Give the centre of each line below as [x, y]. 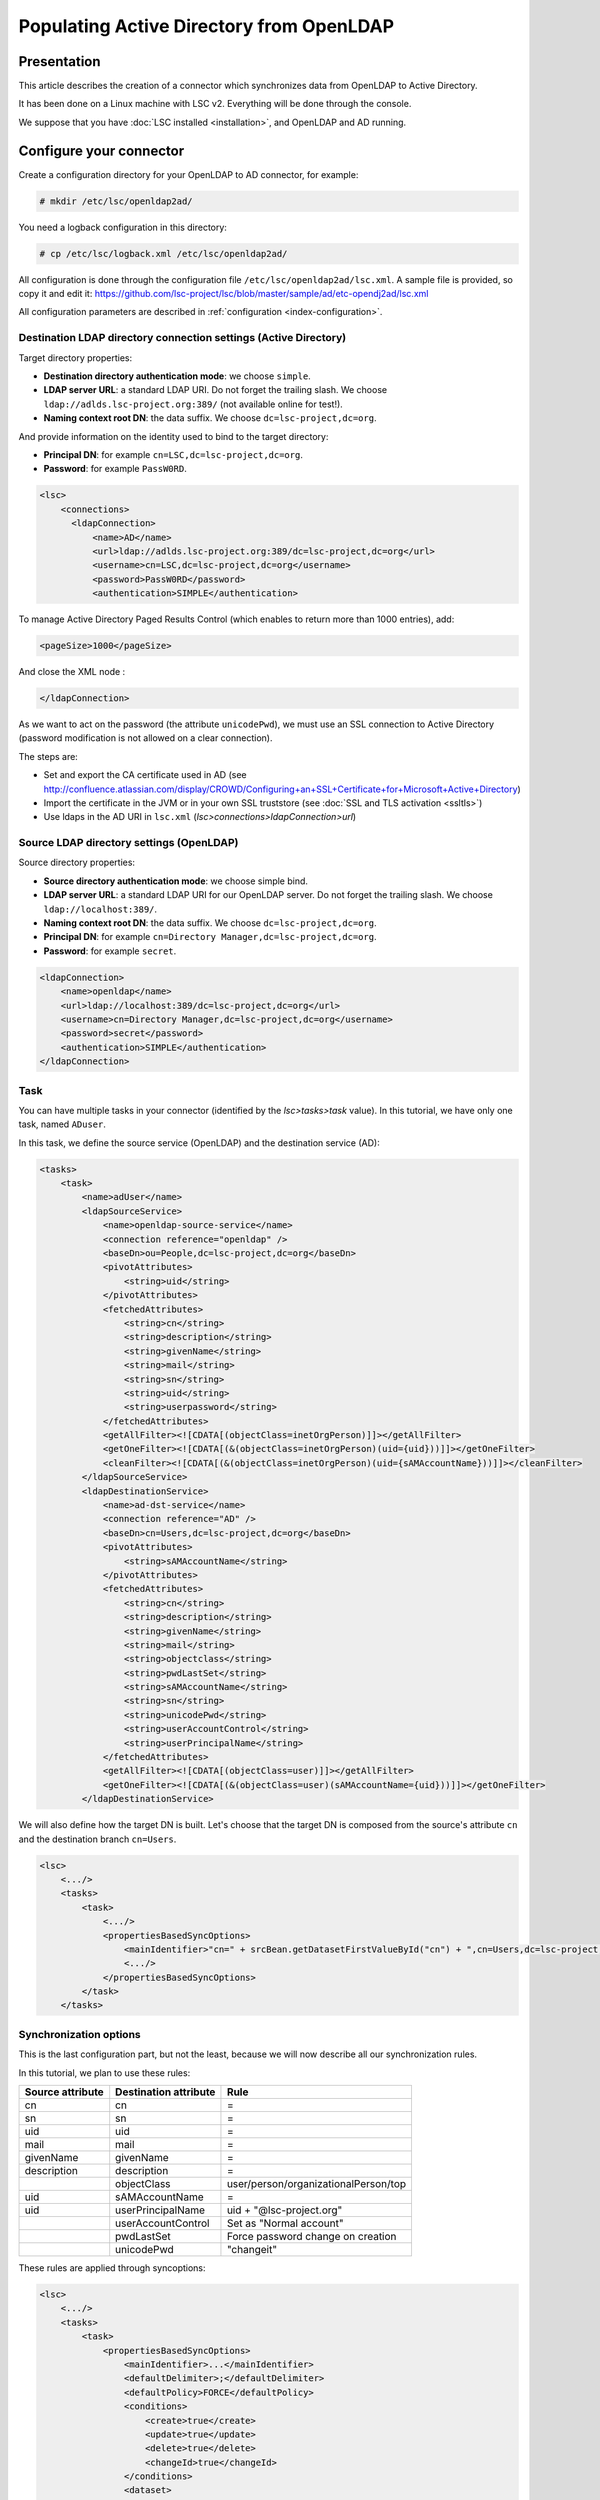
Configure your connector [101, 150]
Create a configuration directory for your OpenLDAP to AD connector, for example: [188, 174]
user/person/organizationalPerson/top [316, 2183]
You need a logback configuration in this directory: [122, 227]
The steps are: [48, 756]
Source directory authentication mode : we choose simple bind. [176, 881]
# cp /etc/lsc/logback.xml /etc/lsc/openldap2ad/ [163, 253]
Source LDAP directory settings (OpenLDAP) [128, 843]
